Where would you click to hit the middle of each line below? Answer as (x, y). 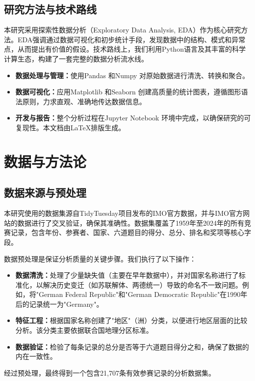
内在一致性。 (36, 356)
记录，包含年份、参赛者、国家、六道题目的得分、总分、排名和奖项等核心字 (131, 232)
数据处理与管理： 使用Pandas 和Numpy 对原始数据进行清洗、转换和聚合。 (132, 75)
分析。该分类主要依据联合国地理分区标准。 (84, 330)
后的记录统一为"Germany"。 (59, 304)
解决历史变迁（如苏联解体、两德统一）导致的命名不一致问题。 (142, 284)
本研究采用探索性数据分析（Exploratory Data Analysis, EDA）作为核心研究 (123, 30)
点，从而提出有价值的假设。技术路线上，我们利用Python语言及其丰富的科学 (125, 49)
